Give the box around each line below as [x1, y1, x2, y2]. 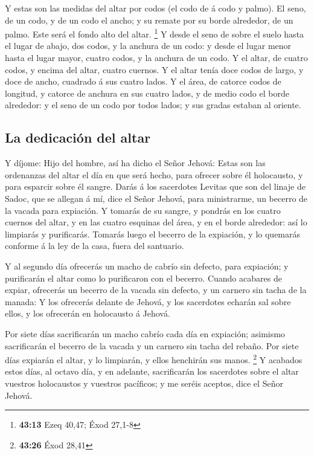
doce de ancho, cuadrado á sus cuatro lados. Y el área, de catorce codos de [5, 75, 281, 88]
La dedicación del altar [5, 128, 151, 147]
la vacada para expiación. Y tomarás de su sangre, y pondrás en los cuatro [5, 204, 281, 216]
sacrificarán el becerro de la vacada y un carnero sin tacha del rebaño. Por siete [5, 339, 299, 352]
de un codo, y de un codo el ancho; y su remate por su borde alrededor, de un [5, 13, 293, 26]
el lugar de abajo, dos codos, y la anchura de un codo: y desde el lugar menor [5, 39, 292, 52]
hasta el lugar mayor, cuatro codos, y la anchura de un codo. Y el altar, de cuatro [5, 51, 308, 64]
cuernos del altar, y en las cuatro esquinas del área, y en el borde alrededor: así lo [5, 216, 307, 228]
